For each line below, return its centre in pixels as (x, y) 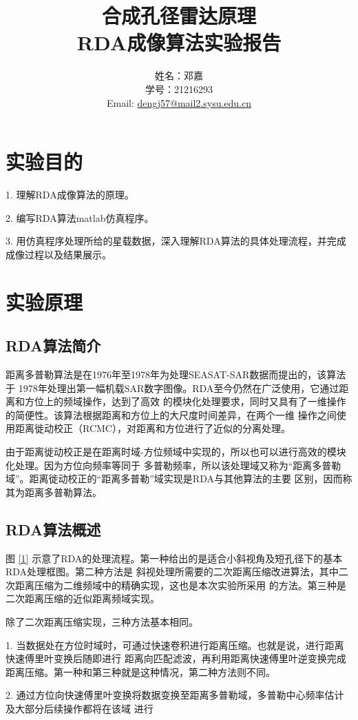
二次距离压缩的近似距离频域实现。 (83, 598)
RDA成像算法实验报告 (179, 42)
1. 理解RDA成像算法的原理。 (70, 195)
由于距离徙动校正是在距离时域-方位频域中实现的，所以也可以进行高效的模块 (176, 451)
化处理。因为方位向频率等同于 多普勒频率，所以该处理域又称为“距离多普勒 (173, 465)
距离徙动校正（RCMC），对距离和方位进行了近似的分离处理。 (152, 428)
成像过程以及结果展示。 (59, 254)
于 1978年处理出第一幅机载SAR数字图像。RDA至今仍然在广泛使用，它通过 (172, 388)
